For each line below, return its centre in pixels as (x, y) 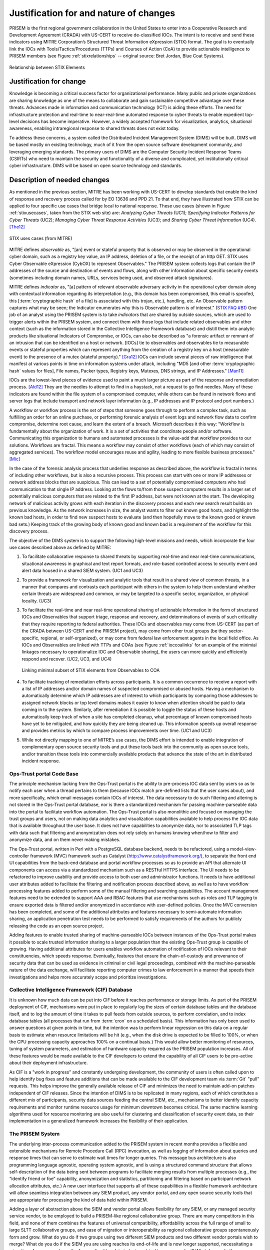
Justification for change (47, 82)
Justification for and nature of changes (92, 13)
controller (19, 855)
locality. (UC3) (37, 600)
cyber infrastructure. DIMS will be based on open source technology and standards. (96, 165)
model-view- (243, 849)
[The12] (17, 227)
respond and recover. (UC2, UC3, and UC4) (67, 659)
